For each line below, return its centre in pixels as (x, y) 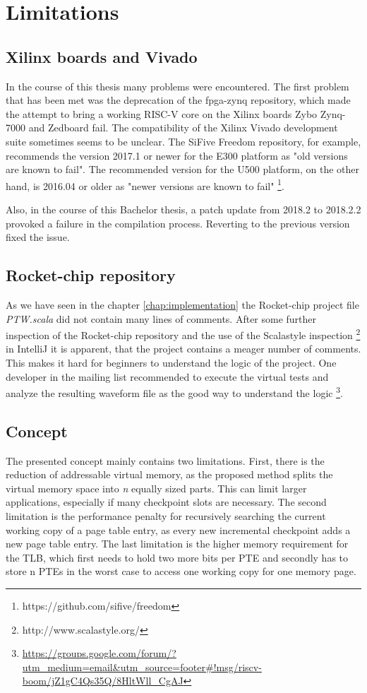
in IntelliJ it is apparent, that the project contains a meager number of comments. (183, 349)
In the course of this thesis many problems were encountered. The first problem (178, 86)
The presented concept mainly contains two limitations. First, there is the (165, 460)
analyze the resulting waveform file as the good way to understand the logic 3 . (174, 392)
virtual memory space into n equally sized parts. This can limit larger (156, 488)
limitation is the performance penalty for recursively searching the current (166, 516)
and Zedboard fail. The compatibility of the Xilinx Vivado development (183, 128)
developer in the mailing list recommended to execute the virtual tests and (167, 376)
